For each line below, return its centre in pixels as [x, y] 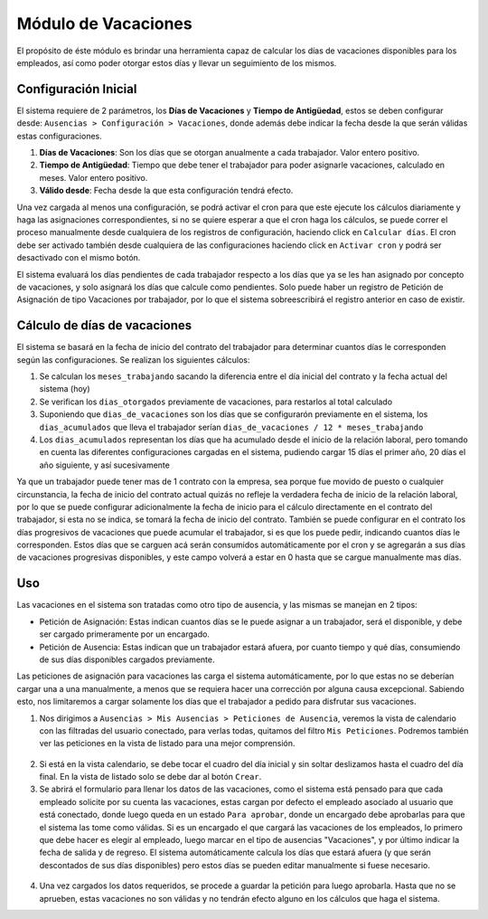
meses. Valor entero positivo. [94, 177]
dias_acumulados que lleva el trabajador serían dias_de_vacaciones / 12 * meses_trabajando [231, 427]
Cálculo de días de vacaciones [104, 326]
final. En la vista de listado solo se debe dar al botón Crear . [150, 777]
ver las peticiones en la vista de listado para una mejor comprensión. [167, 744]
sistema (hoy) [65, 389]
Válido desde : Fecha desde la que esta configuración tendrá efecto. [166, 191]
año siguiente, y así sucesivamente [105, 465]
